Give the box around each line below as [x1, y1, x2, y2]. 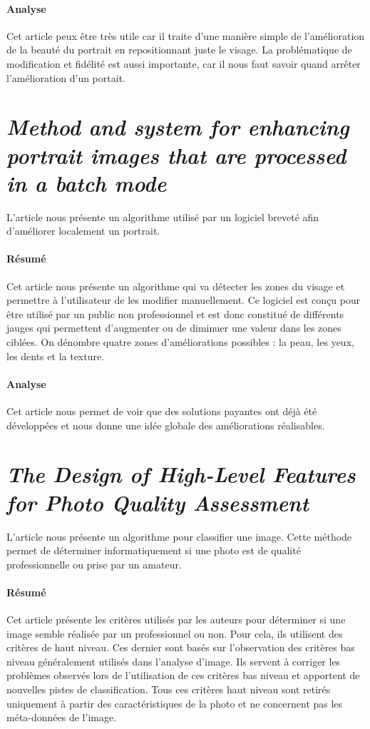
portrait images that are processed [6, 140, 346, 170]
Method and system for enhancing [6, 112, 349, 142]
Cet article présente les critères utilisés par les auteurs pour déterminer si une [6, 612, 346, 627]
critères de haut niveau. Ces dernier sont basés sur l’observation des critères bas [6, 640, 355, 655]
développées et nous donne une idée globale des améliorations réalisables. [6, 417, 325, 432]
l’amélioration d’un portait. [6, 70, 125, 85]
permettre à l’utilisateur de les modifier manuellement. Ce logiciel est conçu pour [6, 292, 361, 307]
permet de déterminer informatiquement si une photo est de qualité [6, 543, 301, 558]
